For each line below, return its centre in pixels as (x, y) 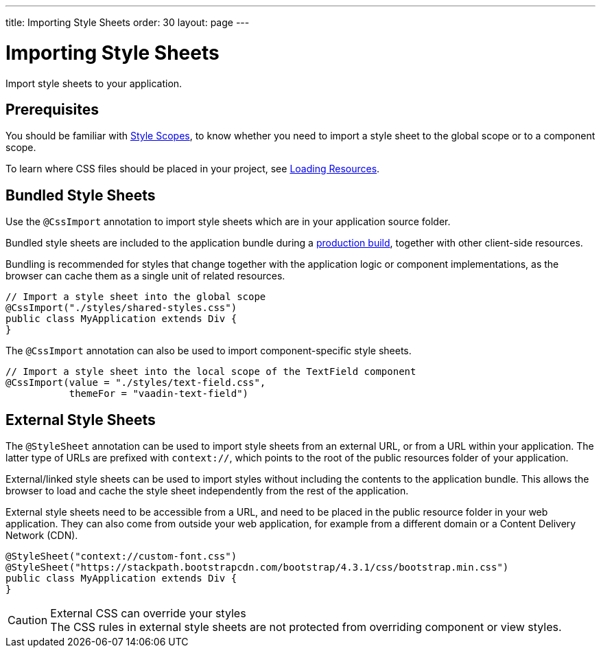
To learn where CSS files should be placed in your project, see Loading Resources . (193, 169)
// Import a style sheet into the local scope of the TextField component (211, 372)
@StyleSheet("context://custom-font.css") (121, 557)
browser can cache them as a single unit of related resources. (145, 276)
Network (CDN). (42, 536)
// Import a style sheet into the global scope (136, 297)
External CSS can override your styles (148, 614)
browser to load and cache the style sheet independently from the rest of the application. (207, 491)
